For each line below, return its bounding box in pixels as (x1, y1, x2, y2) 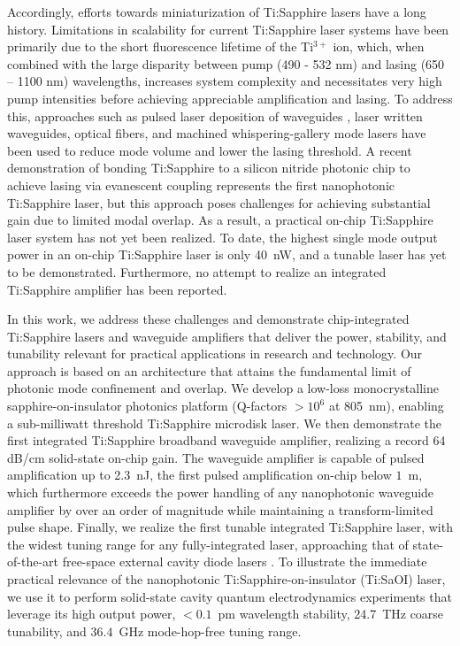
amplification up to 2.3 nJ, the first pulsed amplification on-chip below (7, 465, 392, 484)
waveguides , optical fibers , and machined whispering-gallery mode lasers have (7, 124, 426, 142)
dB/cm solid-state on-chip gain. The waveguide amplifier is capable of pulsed (7, 448, 425, 466)
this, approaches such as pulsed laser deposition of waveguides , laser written (7, 106, 423, 125)
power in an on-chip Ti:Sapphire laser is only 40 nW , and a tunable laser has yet (7, 245, 447, 264)
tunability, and (7, 621, 87, 640)
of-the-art (7, 552, 58, 571)
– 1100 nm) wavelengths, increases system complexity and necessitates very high (7, 72, 442, 90)
